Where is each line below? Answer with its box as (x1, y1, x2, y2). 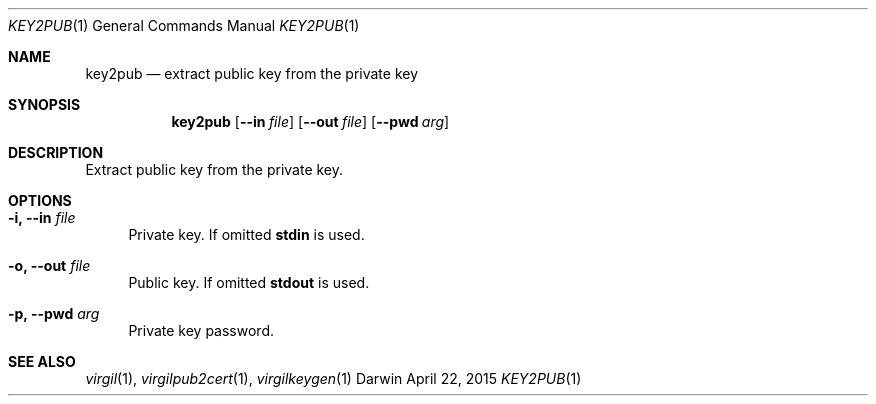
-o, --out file (8, 257, 91, 274)
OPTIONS (8, 192, 72, 209)
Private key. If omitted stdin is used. (128, 226, 365, 243)
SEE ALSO (8, 353, 76, 370)
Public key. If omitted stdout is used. (128, 274, 370, 291)
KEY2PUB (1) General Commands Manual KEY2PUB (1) (8, 17, 360, 34)
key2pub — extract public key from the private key (85, 65, 419, 82)
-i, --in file (8, 209, 76, 226)
